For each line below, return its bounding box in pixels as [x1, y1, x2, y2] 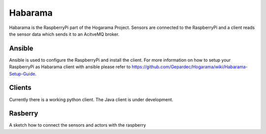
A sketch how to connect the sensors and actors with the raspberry [9, 122, 146, 128]
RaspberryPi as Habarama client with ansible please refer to [9, 64, 131, 70]
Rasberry [9, 109, 38, 118]
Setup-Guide [9, 71, 35, 77]
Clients [9, 83, 32, 92]
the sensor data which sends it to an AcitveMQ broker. [9, 31, 120, 37]
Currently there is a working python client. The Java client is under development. [9, 96, 173, 103]
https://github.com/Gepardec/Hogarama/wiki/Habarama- [131, 64, 248, 70]
